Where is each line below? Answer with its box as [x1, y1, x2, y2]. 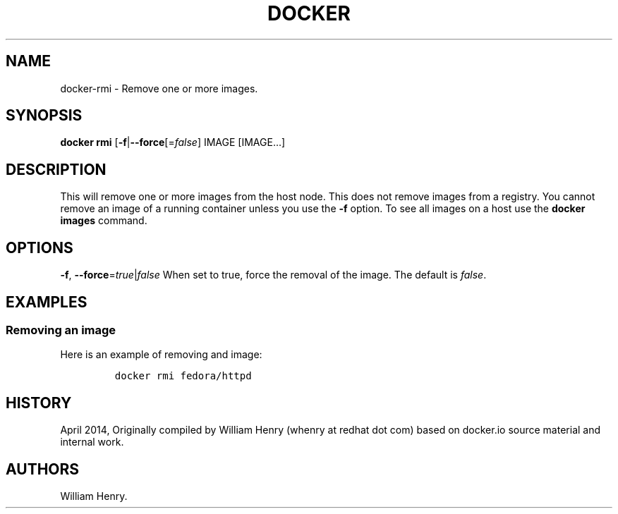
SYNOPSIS [6, 106, 83, 125]
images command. [60, 214, 147, 227]
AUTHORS [6, 460, 80, 478]
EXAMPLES [6, 293, 87, 311]
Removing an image [6, 322, 116, 337]
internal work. [60, 436, 124, 448]
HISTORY [6, 393, 72, 412]
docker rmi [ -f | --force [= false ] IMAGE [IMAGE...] [60, 136, 286, 149]
